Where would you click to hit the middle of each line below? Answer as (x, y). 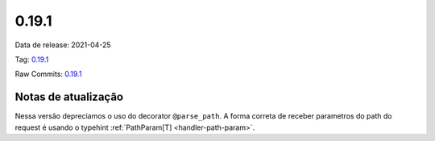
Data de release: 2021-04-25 (63, 45)
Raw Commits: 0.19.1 (48, 74)
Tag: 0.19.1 (32, 59)
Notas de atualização (69, 97)
